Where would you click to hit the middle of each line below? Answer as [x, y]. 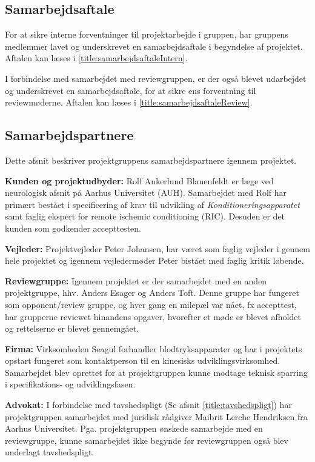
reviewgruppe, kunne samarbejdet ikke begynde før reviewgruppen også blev [147, 440]
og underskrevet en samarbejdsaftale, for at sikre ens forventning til [131, 90]
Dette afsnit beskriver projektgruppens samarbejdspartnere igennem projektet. [151, 160]
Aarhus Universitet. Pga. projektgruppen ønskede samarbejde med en [134, 428]
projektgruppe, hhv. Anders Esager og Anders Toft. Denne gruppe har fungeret [152, 293]
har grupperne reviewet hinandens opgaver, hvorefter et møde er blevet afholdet [153, 316]
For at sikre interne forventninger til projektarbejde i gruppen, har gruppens [147, 34]
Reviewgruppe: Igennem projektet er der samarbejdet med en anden [136, 280]
